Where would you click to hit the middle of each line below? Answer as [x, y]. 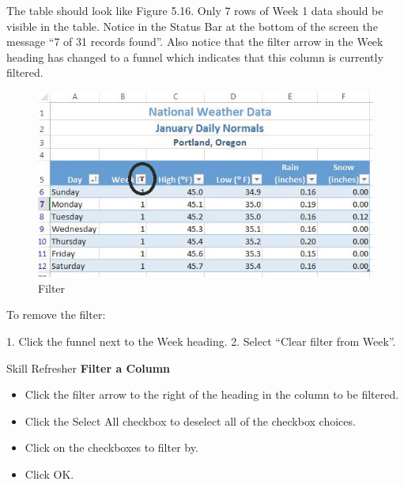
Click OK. [49, 474]
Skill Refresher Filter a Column [89, 368]
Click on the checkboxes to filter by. [111, 447]
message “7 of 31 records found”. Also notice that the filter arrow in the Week [195, 42]
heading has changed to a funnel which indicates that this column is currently [195, 57]
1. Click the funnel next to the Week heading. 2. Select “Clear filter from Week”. [201, 341]
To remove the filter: [56, 314]
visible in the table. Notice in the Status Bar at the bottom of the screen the [192, 26]
